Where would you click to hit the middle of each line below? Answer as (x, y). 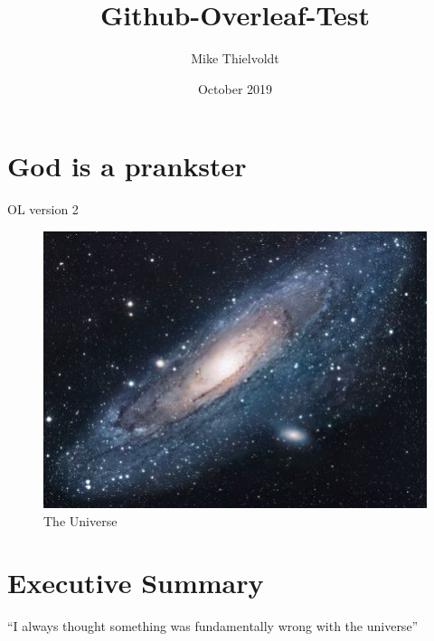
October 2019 (235, 88)
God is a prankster (127, 166)
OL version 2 (43, 209)
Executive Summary (136, 583)
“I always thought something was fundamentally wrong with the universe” (213, 626)
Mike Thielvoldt (235, 58)
